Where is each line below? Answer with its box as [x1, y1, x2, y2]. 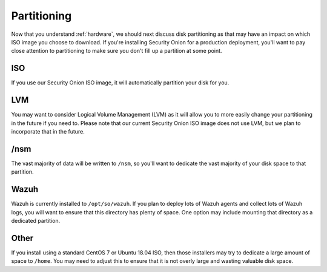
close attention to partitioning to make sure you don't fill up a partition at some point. [11, 47, 222, 55]
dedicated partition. [11, 217, 61, 224]
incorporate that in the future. [11, 127, 85, 135]
